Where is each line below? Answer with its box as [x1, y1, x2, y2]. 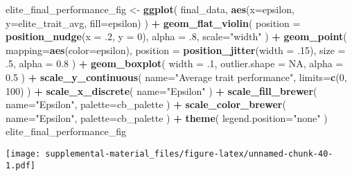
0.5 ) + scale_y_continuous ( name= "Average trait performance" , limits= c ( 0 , [6, 69, 347, 84]
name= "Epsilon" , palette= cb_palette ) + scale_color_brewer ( [6, 97, 286, 112]
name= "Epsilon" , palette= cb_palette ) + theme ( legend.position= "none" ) [6, 110, 328, 125]
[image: [6, 148, 41, 159]
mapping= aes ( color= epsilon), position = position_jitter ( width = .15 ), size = [6, 42, 346, 57]
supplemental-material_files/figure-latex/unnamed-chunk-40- [45, 148, 333, 159]
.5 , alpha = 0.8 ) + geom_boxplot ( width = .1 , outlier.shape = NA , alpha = [6, 56, 344, 71]
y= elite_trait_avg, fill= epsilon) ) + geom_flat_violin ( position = [6, 15, 301, 30]
